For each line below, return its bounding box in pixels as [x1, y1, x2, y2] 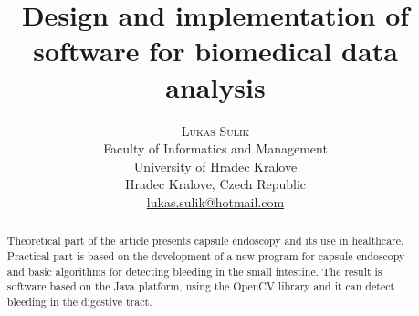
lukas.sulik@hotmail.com [146, 192, 285, 211]
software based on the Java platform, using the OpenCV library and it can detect [6, 279, 395, 294]
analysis [165, 68, 266, 105]
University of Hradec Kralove [133, 156, 298, 175]
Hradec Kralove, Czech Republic [124, 174, 307, 194]
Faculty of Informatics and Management [103, 139, 328, 158]
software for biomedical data [33, 32, 398, 69]
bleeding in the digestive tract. [6, 293, 152, 309]
